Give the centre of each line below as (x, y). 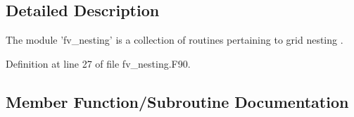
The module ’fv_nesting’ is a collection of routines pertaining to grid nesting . (175, 40)
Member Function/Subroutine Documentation (177, 101)
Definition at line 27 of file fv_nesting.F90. (98, 63)
